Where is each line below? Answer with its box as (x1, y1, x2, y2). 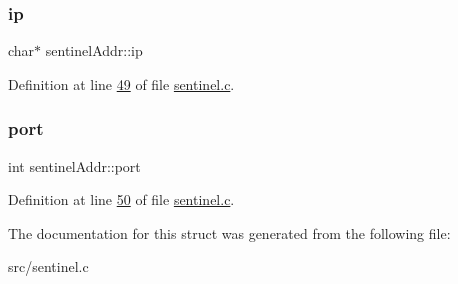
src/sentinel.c (8, 256, 89, 277)
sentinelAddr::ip (45, 40, 143, 61)
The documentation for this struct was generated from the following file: (8, 222, 451, 243)
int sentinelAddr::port (8, 155, 141, 176)
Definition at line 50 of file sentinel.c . (8, 189, 235, 210)
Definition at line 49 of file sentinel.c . (8, 73, 235, 94)
